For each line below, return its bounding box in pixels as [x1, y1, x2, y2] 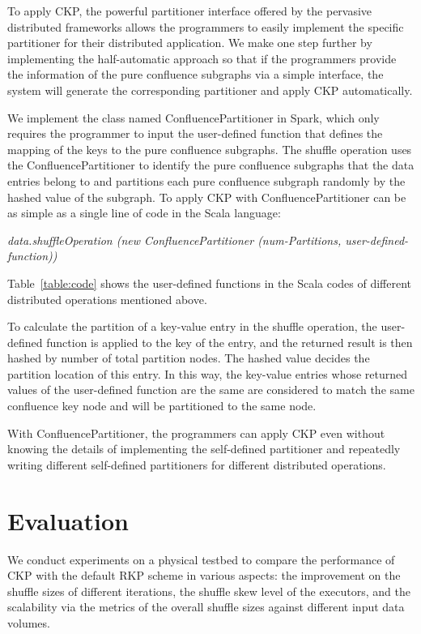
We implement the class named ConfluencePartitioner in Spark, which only [7, 109, 380, 126]
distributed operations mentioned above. [7, 290, 207, 307]
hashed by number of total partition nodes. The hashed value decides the [7, 349, 370, 366]
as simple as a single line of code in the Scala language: [7, 204, 281, 221]
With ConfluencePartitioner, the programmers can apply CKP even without [7, 424, 385, 441]
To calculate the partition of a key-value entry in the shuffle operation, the [7, 318, 377, 335]
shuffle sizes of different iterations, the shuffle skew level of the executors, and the [7, 582, 410, 599]
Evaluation [7, 503, 129, 537]
